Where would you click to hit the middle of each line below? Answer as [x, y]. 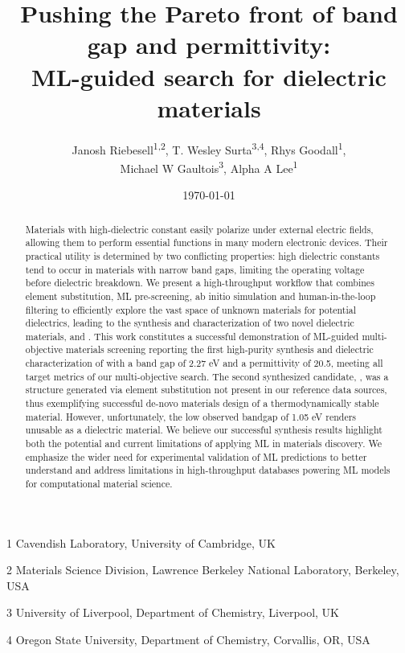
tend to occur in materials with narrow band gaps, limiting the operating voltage [195, 269]
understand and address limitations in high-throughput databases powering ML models [208, 470]
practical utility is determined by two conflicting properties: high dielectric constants [202, 255]
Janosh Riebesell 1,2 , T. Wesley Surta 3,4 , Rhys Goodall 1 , [209, 148]
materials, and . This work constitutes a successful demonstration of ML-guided [192, 336]
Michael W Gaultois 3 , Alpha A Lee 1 [209, 166]
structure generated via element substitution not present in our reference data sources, [206, 390]
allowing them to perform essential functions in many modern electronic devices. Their [207, 242]
